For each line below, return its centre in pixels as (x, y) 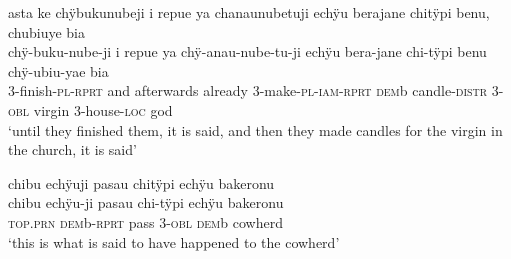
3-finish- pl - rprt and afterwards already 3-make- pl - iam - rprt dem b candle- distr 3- (256, 90)
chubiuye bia (47, 31)
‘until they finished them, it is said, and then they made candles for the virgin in (255, 129)
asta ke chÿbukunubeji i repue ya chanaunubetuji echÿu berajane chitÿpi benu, (249, 12)
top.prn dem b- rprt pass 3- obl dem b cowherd (145, 221)
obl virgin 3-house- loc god (90, 109)
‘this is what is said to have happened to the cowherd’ (174, 241)
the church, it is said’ (72, 149)
